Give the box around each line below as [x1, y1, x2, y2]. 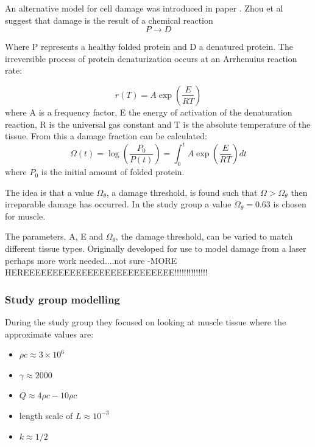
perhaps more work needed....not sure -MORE [5, 254, 177, 266]
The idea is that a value [5, 185, 94, 198]
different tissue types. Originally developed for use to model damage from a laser [5, 242, 306, 255]
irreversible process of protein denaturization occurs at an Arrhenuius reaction [5, 52, 297, 64]
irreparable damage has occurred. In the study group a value [5, 198, 232, 210]
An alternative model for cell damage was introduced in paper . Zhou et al [5, 2, 283, 14]
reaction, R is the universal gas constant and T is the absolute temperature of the [5, 117, 311, 130]
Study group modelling [5, 291, 120, 307]
